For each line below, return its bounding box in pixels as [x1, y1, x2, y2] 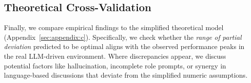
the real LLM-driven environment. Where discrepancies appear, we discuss [4, 50, 226, 61]
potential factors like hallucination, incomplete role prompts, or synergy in [4, 60, 226, 70]
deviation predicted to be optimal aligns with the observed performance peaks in [4, 41, 245, 51]
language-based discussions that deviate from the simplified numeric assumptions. [4, 70, 248, 80]
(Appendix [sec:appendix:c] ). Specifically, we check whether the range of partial [4, 32, 242, 42]
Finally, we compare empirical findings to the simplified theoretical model [4, 22, 224, 33]
